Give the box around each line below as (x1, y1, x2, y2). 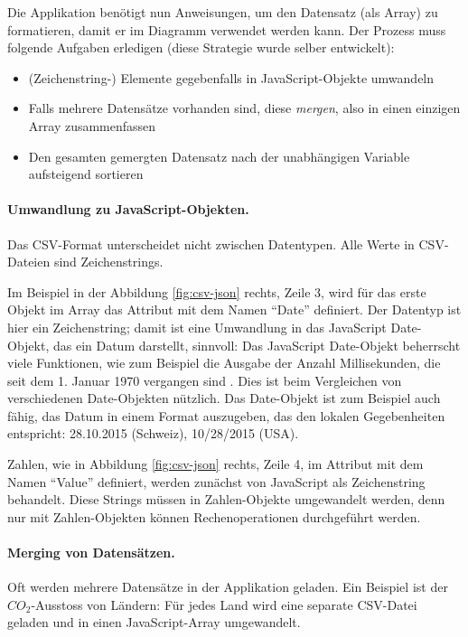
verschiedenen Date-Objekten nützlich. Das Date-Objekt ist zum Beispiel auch (7, 389, 441, 407)
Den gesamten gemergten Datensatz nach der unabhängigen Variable (28, 146, 410, 165)
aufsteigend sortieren (28, 164, 144, 183)
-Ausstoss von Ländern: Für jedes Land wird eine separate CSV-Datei (31, 595, 417, 614)
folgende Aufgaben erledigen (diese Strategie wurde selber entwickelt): (7, 38, 395, 57)
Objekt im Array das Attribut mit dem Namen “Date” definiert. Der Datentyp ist (7, 300, 462, 319)
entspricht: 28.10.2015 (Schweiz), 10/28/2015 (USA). (7, 424, 299, 443)
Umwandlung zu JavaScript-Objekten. (7, 200, 249, 219)
